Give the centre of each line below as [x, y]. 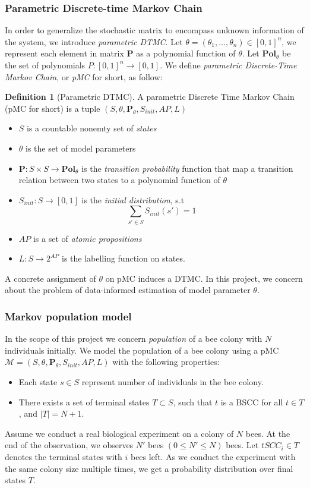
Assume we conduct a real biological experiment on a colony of [119, 433]
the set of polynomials [45, 65]
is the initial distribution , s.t [133, 199]
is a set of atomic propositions [87, 238]
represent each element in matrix [64, 53]
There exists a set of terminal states [84, 402]
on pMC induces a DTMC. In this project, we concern [204, 278]
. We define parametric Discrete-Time [228, 65]
